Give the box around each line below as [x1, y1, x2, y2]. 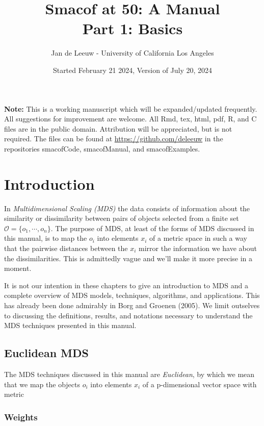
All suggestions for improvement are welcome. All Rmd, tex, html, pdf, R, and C [4, 113, 257, 124]
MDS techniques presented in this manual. [4, 320, 137, 331]
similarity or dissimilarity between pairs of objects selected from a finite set [4, 213, 239, 223]
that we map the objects [4, 379, 81, 389]
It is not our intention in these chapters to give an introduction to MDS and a [4, 280, 248, 290]
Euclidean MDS [4, 345, 89, 361]
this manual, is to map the [4, 233, 87, 243]
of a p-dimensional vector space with [142, 379, 257, 389]
